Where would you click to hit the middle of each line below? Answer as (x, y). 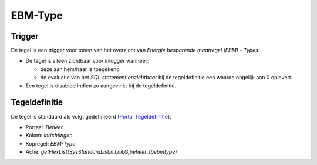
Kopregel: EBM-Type (50, 143)
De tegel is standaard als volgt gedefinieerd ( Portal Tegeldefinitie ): (91, 116)
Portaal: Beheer (44, 127)
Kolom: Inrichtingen (49, 136)
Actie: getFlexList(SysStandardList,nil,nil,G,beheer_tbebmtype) (101, 152)
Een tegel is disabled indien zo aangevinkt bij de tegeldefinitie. (101, 86)
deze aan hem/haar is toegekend (80, 69)
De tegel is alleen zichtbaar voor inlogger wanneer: (87, 61)
